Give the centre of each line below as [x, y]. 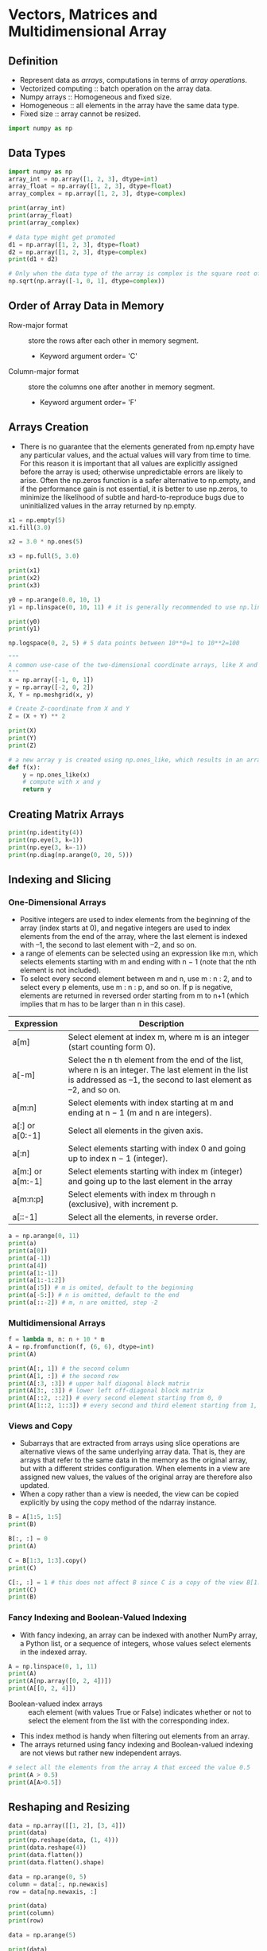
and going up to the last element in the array [150, 1182]
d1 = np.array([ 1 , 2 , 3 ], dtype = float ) [74, 244]
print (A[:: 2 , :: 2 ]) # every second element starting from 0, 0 [115, 1398]
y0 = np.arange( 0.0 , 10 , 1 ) [55, 600]
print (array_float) [41, 216]
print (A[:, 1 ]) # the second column [69, 1369]
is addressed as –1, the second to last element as [160, 1080]
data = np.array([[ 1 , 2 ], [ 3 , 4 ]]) [67, 1825]
